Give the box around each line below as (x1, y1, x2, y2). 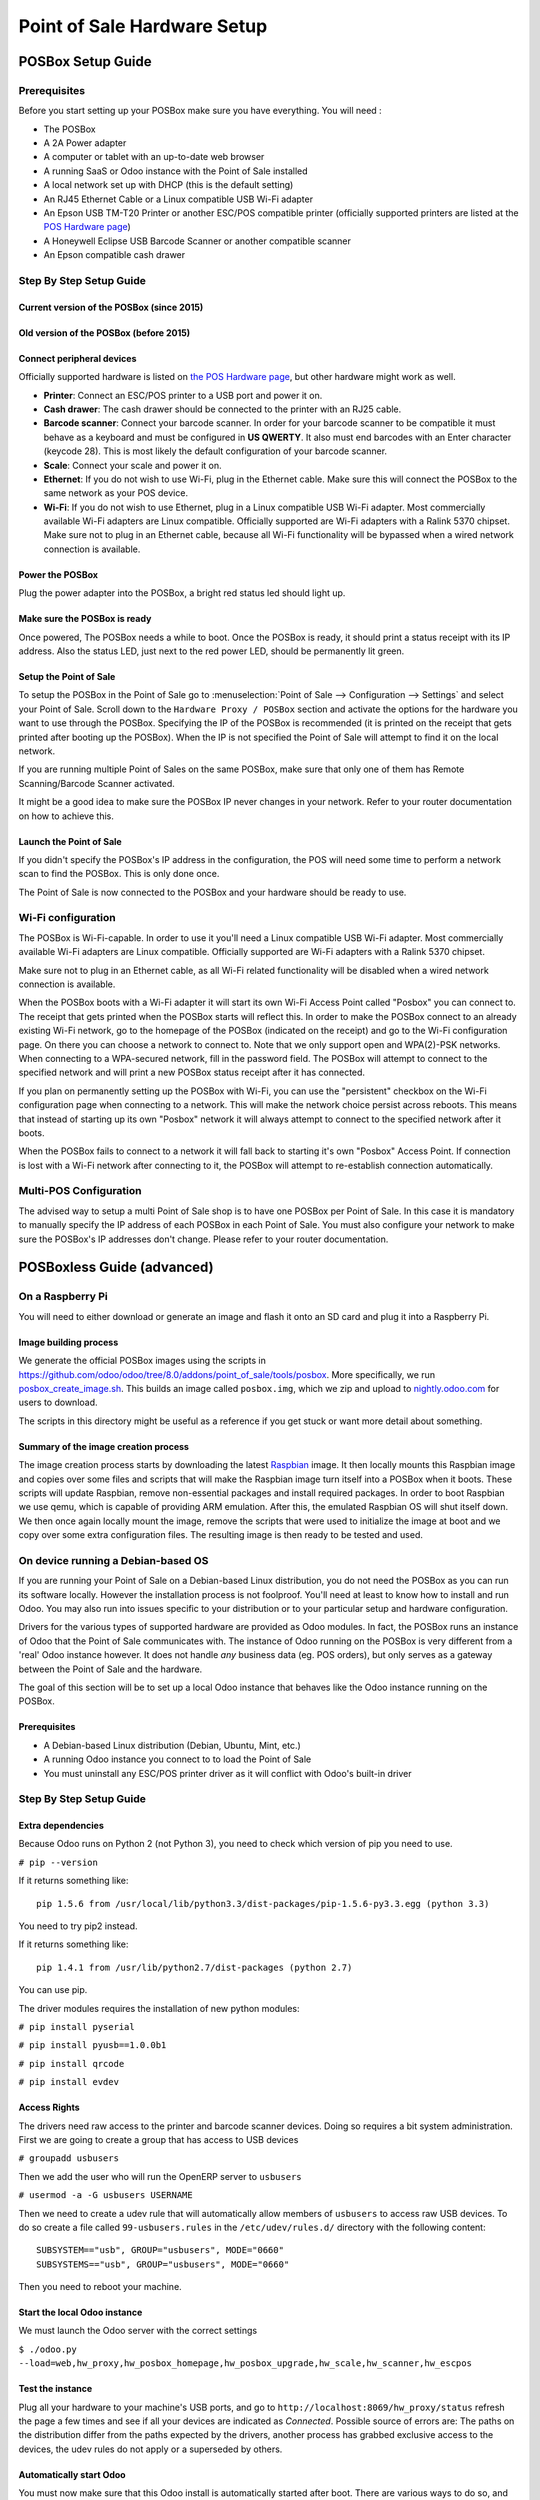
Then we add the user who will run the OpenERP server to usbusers (18, 2170, 302, 2182)
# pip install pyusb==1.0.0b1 (18, 2040, 167, 2051)
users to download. (18, 1396, 99, 1409)
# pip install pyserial (18, 2021, 135, 2032)
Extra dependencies (18, 1820, 105, 1832)
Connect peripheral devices (18, 352, 137, 364)
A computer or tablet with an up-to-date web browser (43, 151, 265, 163)
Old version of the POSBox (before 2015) (18, 326, 191, 339)
